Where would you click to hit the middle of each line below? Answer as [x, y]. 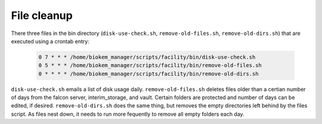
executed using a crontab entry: [50, 41]
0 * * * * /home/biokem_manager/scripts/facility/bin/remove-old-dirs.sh [148, 74]
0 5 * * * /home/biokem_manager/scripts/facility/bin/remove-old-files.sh [150, 66]
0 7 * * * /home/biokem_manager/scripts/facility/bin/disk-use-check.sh [147, 57]
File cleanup [42, 15]
